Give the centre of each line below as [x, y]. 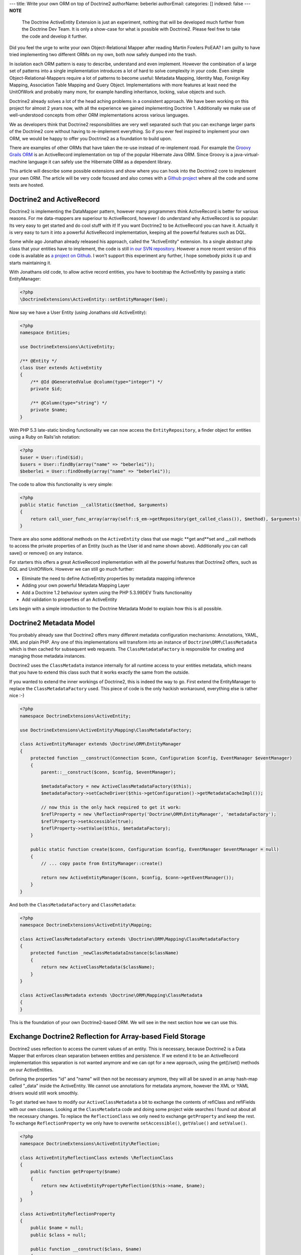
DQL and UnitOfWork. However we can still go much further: [72, 569]
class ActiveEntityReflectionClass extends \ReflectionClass [97, 1158]
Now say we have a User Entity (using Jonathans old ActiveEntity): [78, 312]
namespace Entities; [45, 333]
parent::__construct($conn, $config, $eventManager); [108, 772]
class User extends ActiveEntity [61, 368]
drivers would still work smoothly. [44, 1093]
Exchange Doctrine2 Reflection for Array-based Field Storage [107, 1037]
